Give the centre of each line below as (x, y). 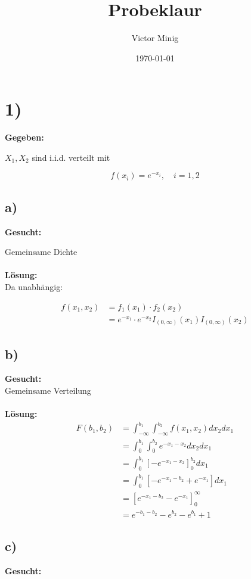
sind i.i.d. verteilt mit (71, 157)
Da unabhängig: (34, 287)
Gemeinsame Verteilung (48, 390)
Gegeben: (24, 137)
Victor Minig (155, 38)
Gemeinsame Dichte (41, 252)
